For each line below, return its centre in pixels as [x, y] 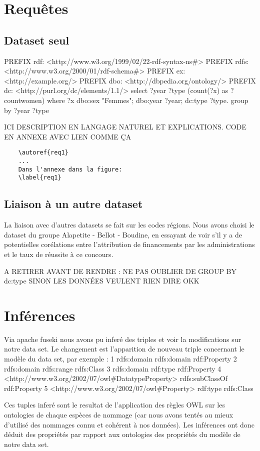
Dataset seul [37, 40]
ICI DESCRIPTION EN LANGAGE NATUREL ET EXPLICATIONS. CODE [125, 127]
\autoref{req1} [43, 153]
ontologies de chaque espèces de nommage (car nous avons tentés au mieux [119, 414]
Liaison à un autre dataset [73, 204]
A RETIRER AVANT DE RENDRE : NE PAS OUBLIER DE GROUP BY [120, 271]
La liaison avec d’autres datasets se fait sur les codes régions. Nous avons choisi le [129, 225]
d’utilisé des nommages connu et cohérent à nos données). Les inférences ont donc [129, 424]
